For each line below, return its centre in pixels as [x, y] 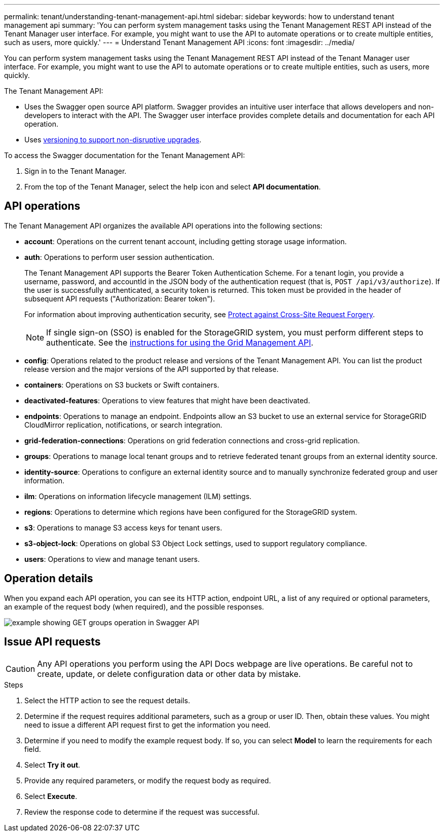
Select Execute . [51, 796]
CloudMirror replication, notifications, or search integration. [123, 425]
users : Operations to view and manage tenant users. [112, 559]
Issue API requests [52, 642]
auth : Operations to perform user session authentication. [119, 257]
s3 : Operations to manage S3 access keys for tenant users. [123, 527]
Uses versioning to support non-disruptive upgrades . [113, 140]
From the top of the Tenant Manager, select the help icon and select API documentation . [173, 187]
